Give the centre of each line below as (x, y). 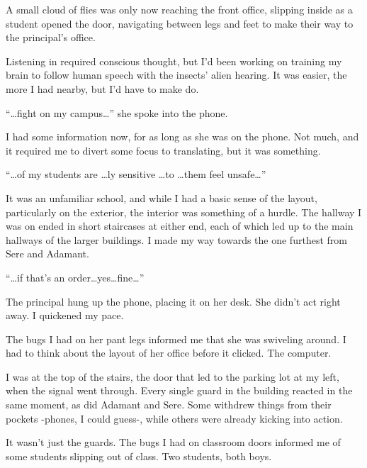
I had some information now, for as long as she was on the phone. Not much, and (182, 136)
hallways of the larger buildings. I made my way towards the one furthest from (176, 239)
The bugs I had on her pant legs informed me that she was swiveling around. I (176, 339)
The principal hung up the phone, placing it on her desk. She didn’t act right (173, 301)
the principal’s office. (51, 37)
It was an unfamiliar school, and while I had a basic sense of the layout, (162, 197)
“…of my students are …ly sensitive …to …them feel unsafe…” (136, 174)
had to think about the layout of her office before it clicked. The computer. (169, 353)
